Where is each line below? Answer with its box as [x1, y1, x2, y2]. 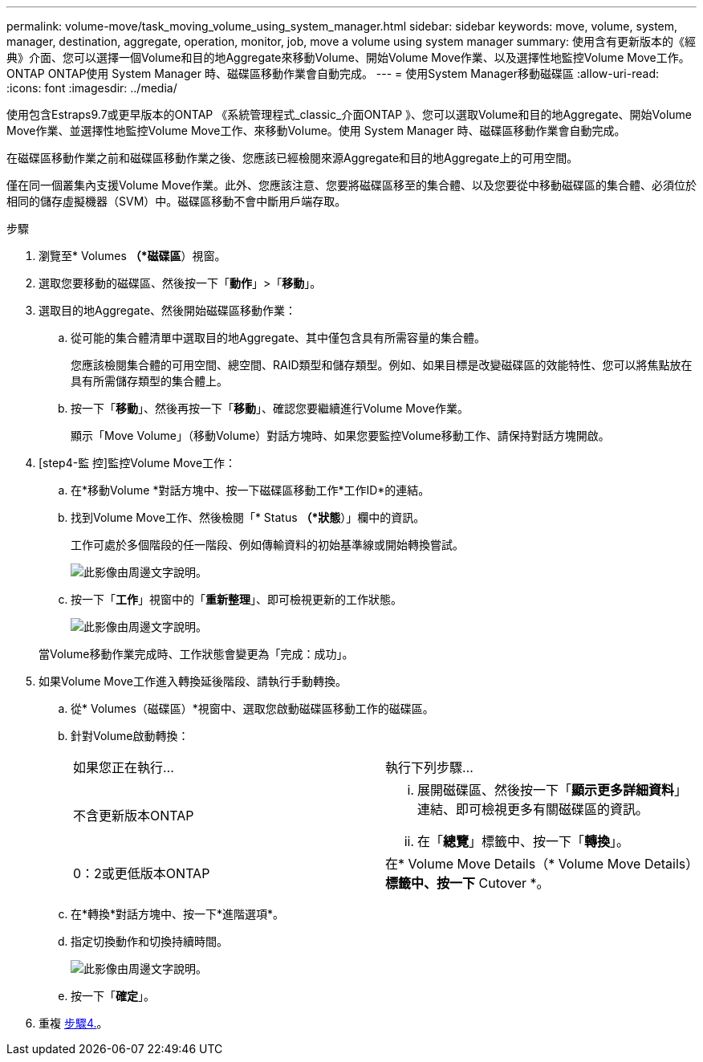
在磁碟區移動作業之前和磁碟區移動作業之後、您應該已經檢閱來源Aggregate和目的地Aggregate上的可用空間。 [6, 151, 579, 165]
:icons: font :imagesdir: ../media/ [6, 81, 177, 95]
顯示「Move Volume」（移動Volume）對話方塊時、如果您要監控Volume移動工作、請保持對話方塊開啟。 [71, 429, 610, 442]
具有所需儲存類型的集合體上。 [71, 374, 228, 388]
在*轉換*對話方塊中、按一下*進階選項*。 [71, 907, 285, 921]
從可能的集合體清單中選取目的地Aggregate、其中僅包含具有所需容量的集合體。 [71, 331, 486, 344]
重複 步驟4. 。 [39, 1016, 108, 1030]
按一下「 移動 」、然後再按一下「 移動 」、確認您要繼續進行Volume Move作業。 [71, 401, 469, 415]
